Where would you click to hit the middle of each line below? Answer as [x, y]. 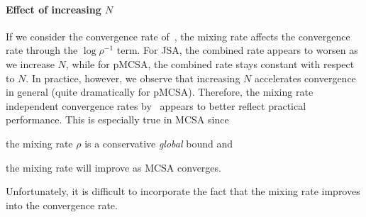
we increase [30, 63]
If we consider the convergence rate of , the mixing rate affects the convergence [178, 36]
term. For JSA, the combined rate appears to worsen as [237, 50]
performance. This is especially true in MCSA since [117, 119]
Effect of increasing [54, 9]
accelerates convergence [305, 78]
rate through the [42, 50]
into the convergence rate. [62, 205]
